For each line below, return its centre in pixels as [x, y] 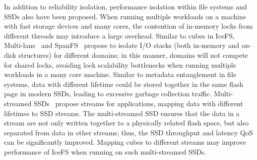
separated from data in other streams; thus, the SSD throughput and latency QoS [128, 132]
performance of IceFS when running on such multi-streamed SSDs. [105, 151]
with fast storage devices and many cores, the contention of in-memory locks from [128, 26]
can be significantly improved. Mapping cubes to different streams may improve [125, 142]
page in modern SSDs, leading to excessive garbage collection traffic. [108, 94]
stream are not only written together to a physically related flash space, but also [126, 123]
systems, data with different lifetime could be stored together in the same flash [124, 84]
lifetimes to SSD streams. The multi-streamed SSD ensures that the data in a [122, 113]
